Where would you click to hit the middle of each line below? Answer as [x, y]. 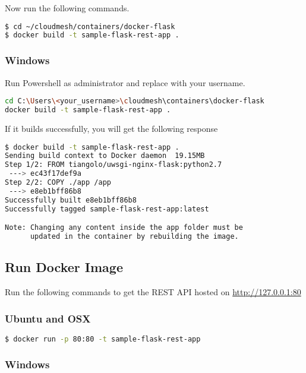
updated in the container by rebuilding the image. [134, 237]
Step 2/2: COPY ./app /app [58, 182]
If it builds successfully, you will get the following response [111, 128]
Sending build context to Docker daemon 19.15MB [105, 156]
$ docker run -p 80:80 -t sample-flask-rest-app [103, 339]
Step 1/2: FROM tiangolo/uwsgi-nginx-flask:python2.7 [113, 165]
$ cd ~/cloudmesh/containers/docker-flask [90, 26]
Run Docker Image [64, 267]
